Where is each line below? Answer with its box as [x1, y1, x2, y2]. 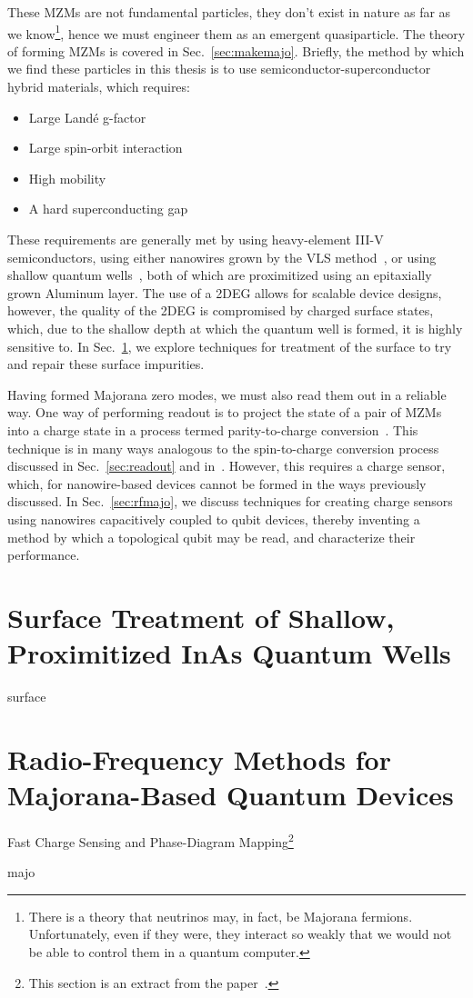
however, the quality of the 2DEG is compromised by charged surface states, [7, 301, 434, 320]
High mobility [28, 168, 106, 187]
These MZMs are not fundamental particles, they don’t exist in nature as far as [7, 3, 451, 21]
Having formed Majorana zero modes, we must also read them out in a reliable [7, 384, 447, 404]
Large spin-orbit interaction [28, 138, 183, 157]
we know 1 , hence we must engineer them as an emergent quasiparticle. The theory [7, 21, 466, 43]
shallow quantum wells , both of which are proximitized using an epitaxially [7, 265, 432, 284]
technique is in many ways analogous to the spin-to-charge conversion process [7, 438, 439, 457]
